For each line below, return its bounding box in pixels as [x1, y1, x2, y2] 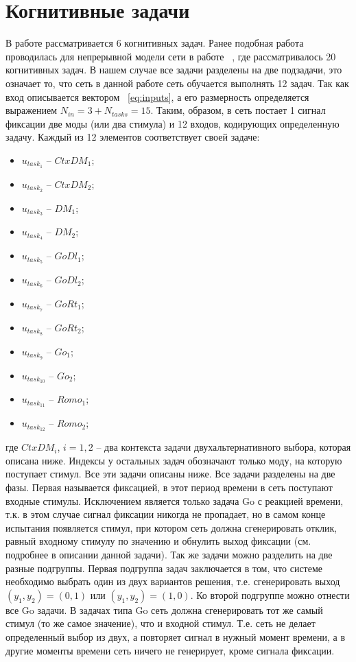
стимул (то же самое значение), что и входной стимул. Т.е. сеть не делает [5, 616, 316, 630]
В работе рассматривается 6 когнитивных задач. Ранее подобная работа [5, 36, 304, 50]
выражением [5, 103, 57, 117]
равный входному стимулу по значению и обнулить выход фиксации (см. [5, 534, 311, 548]
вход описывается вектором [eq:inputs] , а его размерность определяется [5, 89, 309, 104]
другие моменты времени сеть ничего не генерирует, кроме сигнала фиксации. [5, 643, 335, 657]
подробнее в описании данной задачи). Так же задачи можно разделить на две [5, 547, 333, 561]
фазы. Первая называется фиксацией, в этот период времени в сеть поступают [5, 480, 333, 494]
